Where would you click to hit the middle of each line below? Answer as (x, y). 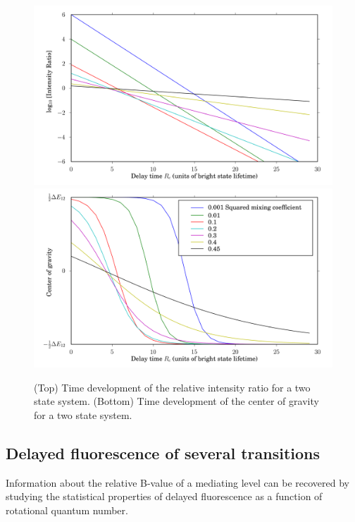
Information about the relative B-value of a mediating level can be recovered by (177, 482)
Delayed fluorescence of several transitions (163, 453)
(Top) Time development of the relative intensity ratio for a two (172, 387)
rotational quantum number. (67, 510)
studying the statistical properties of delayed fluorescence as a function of (164, 496)
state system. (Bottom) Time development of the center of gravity (176, 401)
